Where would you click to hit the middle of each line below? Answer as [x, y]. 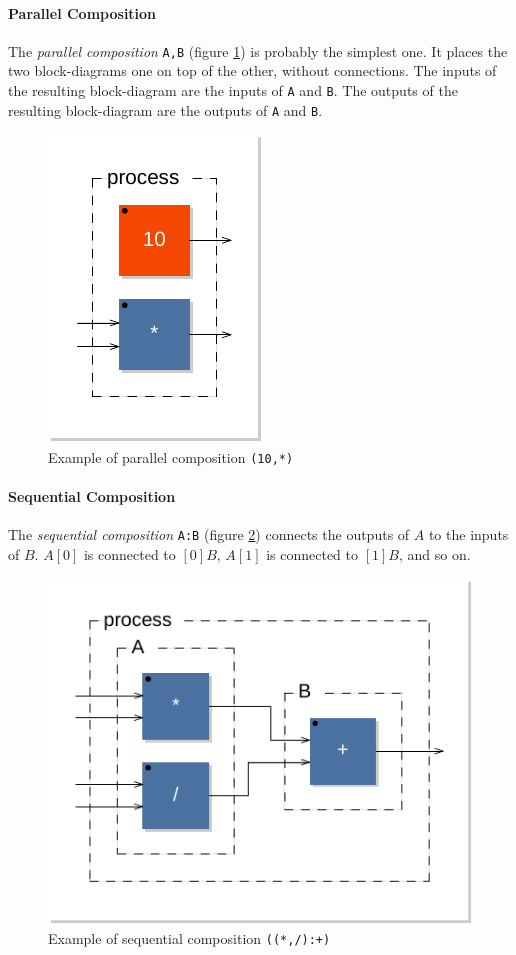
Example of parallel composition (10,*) [171, 456]
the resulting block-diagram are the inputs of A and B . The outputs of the [233, 90]
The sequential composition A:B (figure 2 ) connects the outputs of [209, 534]
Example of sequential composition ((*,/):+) [189, 938]
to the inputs [468, 534]
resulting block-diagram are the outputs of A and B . [165, 109]
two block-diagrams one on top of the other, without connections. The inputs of [252, 70]
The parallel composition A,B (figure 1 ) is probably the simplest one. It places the [258, 50]
